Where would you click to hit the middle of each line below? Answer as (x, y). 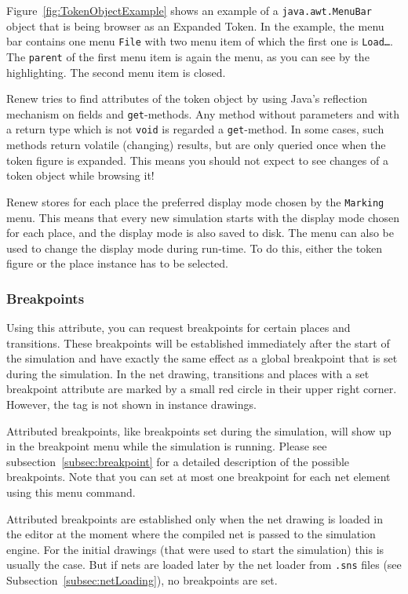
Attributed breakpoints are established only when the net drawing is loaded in (195, 518)
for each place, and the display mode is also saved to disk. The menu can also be (200, 233)
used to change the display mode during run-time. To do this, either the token (195, 248)
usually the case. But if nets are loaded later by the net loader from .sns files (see (204, 565)
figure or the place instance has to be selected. (117, 263)
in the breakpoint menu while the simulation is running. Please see (167, 446)
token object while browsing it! (80, 175)
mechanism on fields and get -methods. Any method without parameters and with (203, 113)
